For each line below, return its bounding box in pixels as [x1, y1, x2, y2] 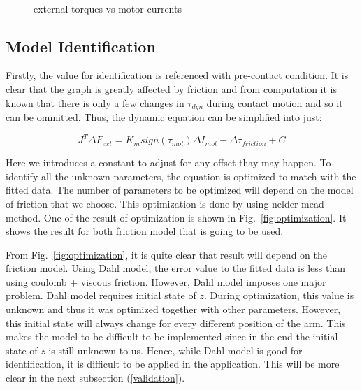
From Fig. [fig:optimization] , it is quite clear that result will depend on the [6, 247, 327, 261]
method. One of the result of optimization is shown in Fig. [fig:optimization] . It [6, 210, 347, 224]
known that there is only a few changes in [6, 95, 184, 110]
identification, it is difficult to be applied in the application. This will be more [6, 356, 340, 371]
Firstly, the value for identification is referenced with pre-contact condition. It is [6, 68, 349, 82]
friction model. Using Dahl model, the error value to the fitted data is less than [6, 261, 345, 275]
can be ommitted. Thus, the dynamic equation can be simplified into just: [6, 110, 322, 124]
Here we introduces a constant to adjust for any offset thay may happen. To [6, 155, 331, 170]
